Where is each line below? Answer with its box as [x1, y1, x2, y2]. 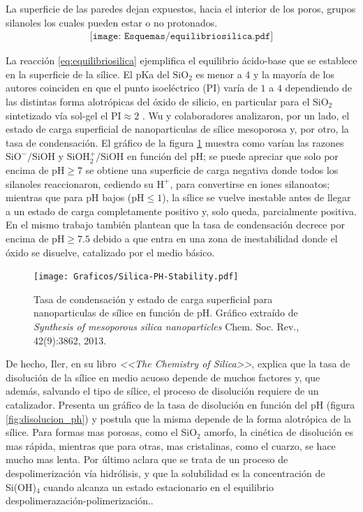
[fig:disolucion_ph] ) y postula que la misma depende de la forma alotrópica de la [6, 411, 352, 425]
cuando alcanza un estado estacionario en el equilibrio [43, 479, 274, 494]
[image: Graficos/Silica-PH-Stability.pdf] [34, 272, 239, 282]
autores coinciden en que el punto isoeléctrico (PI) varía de [6, 80, 258, 95]
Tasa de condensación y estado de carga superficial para [34, 291, 273, 306]
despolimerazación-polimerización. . [6, 493, 154, 508]
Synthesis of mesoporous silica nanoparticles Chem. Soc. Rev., [34, 319, 299, 333]
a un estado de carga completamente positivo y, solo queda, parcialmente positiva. [6, 203, 357, 218]
